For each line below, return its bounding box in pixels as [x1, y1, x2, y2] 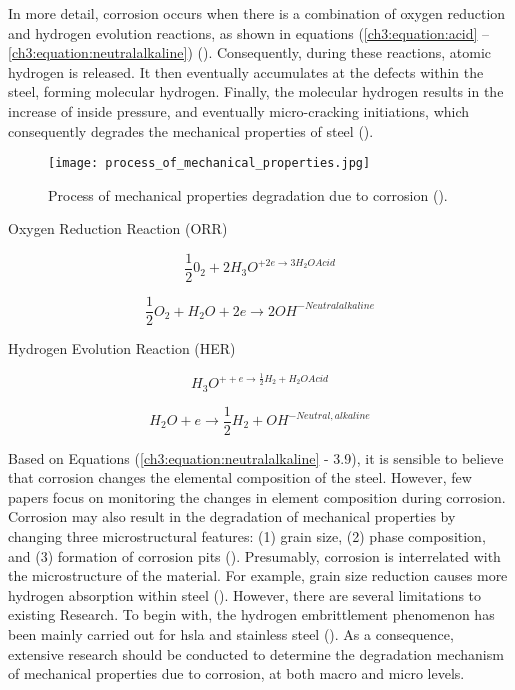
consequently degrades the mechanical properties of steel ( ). [8, 120, 374, 141]
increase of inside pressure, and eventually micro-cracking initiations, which [8, 100, 470, 121]
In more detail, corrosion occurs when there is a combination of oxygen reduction [8, 3, 506, 23]
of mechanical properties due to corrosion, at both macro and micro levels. [8, 663, 465, 684]
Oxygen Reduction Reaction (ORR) [8, 218, 228, 239]
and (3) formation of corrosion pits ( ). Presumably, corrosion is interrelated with [8, 545, 501, 566]
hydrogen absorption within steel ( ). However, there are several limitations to [8, 584, 482, 605]
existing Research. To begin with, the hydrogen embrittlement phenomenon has [8, 604, 495, 625]
